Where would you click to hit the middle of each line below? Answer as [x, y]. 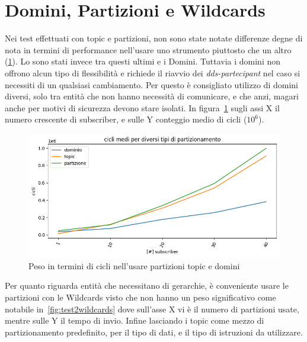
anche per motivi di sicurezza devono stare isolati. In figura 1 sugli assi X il [142, 107]
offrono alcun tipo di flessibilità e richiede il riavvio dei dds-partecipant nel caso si [153, 72]
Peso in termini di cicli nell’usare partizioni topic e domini [134, 265]
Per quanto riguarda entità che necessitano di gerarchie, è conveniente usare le [147, 285]
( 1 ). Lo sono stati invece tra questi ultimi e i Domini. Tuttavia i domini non [143, 61]
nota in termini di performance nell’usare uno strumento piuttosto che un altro [148, 49]
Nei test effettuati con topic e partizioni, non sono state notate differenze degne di [154, 38]
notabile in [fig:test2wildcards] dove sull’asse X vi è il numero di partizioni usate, [152, 309]
